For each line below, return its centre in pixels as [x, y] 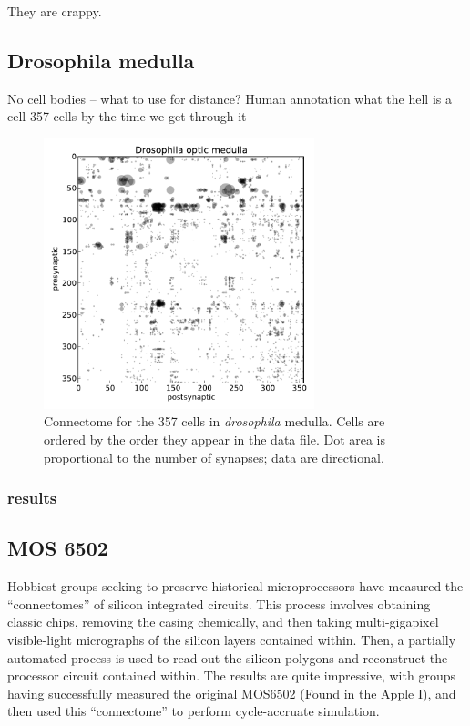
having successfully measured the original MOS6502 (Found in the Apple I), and [232, 693]
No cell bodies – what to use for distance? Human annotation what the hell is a [230, 98]
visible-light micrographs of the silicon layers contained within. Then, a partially [232, 639]
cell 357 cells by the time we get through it [127, 116]
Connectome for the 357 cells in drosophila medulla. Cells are [215, 421]
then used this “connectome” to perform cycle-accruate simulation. [194, 711]
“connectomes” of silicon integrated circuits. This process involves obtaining [219, 603]
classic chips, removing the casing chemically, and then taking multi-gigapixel [223, 622]
